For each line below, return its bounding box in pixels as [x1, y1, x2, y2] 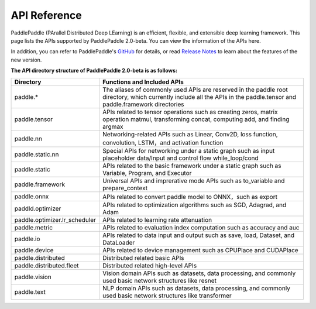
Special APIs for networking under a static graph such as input [102, 146, 275, 154]
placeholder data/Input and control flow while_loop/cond [102, 154, 259, 162]
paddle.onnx [14, 192, 49, 200]
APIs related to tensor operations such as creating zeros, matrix [102, 108, 278, 116]
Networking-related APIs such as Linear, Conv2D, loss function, [102, 130, 278, 138]
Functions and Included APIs [102, 78, 184, 86]
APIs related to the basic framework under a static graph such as [102, 162, 281, 170]
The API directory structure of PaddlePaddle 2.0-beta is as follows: [11, 67, 178, 74]
